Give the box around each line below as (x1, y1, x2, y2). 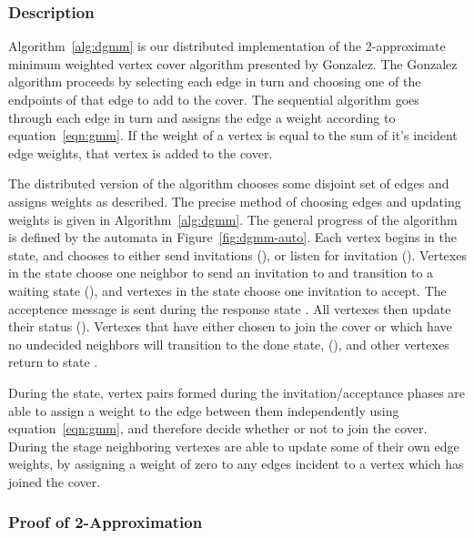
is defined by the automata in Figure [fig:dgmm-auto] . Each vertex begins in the (8, 228, 457, 247)
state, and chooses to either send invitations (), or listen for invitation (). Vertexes (8, 245, 467, 264)
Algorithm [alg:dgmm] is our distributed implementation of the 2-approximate (8, 36, 446, 56)
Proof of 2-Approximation (8, 511, 203, 533)
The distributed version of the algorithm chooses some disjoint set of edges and (8, 174, 449, 193)
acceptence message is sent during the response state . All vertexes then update (8, 299, 451, 318)
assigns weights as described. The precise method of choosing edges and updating (8, 191, 461, 210)
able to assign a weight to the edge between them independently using (8, 401, 399, 420)
